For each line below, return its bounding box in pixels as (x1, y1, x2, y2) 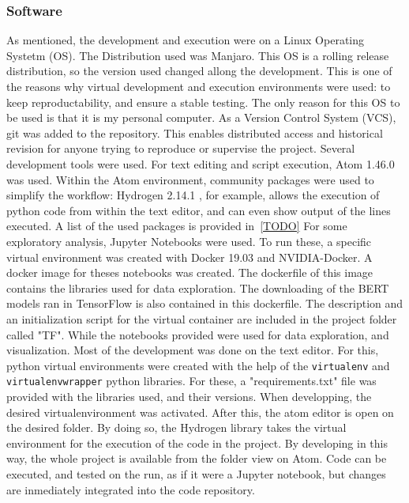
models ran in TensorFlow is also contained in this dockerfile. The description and (6, 295, 403, 312)
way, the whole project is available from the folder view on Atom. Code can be (6, 450, 387, 467)
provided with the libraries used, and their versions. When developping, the (6, 388, 372, 404)
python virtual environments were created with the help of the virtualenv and (6, 357, 390, 373)
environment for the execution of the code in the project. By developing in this (6, 434, 388, 451)
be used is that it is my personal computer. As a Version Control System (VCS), (6, 109, 396, 126)
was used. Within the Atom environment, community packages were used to (6, 171, 374, 187)
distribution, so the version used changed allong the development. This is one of (6, 62, 392, 79)
